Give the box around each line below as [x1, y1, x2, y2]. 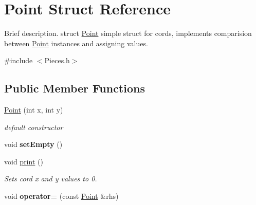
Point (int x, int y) [4, 104, 63, 115]
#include [4, 55, 33, 66]
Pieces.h [44, 55, 70, 66]
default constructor [4, 121, 63, 132]
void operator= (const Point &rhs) [4, 191, 119, 201]
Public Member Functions [4, 80, 145, 96]
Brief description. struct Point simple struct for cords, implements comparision [4, 28, 252, 39]
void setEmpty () [4, 139, 63, 150]
